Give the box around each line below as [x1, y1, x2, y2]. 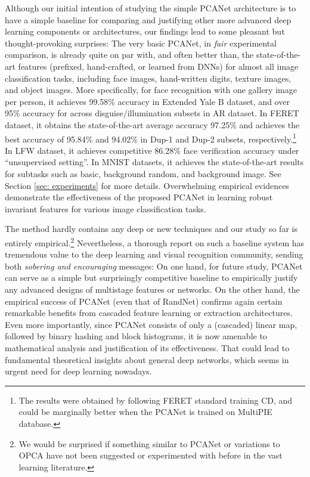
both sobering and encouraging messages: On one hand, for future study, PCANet [5, 259, 303, 272]
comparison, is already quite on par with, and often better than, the [5, 48, 254, 61]
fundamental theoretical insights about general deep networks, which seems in [5, 353, 289, 366]
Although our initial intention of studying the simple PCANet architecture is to [5, 2, 296, 14]
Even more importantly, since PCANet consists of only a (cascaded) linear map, [5, 318, 297, 330]
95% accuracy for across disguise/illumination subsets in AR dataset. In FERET [5, 107, 299, 119]
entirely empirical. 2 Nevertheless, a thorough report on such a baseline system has [5, 234, 305, 249]
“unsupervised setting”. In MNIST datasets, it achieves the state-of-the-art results [5, 156, 304, 168]
